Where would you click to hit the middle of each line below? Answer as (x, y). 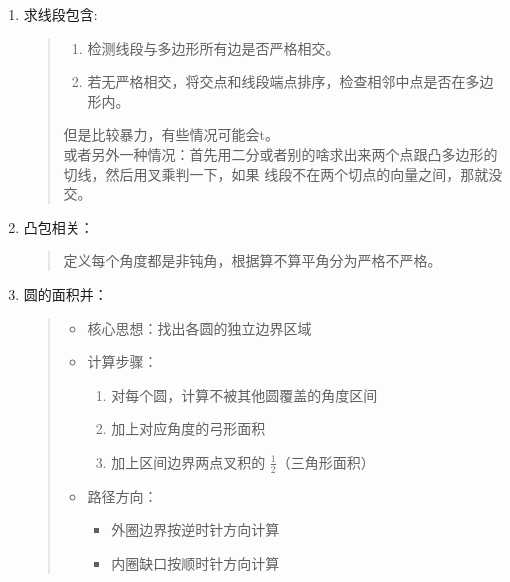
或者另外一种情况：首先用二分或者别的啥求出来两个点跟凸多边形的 (280, 153)
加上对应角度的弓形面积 (188, 428)
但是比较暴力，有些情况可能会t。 (171, 134)
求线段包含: (60, 14)
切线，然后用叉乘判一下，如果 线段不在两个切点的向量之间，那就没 (283, 173)
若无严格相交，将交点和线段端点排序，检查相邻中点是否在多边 (290, 81)
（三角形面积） (325, 461)
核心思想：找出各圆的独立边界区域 (199, 327)
